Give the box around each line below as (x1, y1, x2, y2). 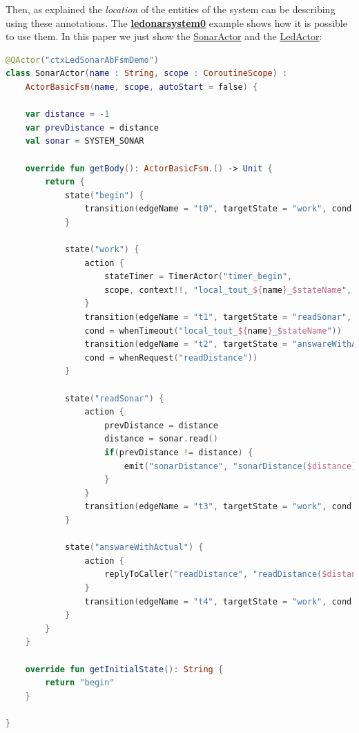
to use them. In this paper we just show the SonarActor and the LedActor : (6, 29, 322, 44)
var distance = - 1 (25, 109, 110, 120)
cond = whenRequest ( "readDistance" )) (84, 352, 258, 363)
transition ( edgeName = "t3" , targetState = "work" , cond (84, 502, 352, 512)
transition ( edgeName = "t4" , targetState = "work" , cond (84, 596, 352, 607)
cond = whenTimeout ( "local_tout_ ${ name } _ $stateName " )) (84, 325, 342, 336)
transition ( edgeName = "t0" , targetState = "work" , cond (84, 204, 352, 214)
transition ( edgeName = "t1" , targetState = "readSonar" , (84, 312, 352, 323)
